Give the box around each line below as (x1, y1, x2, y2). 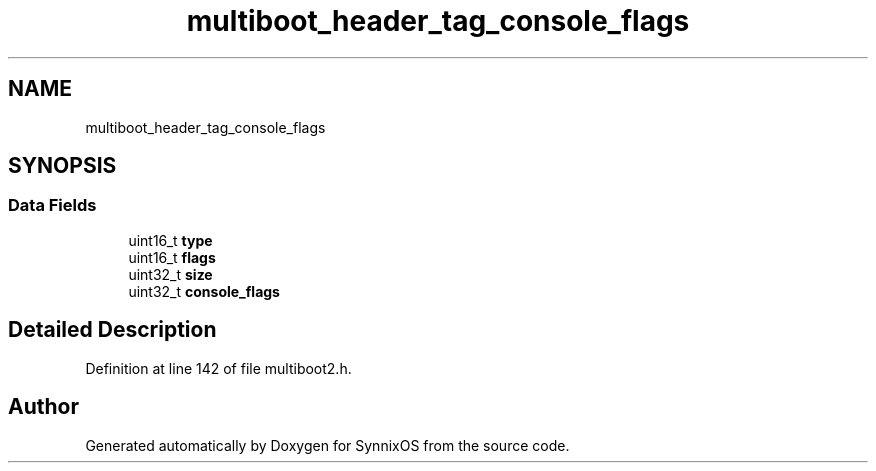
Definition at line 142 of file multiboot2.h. (85, 359, 352, 377)
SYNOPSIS (8, 153, 117, 179)
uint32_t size (128, 265, 213, 283)
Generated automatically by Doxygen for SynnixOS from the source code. (85, 436, 570, 454)
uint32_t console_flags (128, 282, 280, 300)
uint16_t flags (128, 248, 216, 266)
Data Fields (8, 195, 97, 216)
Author (8, 394, 79, 420)
